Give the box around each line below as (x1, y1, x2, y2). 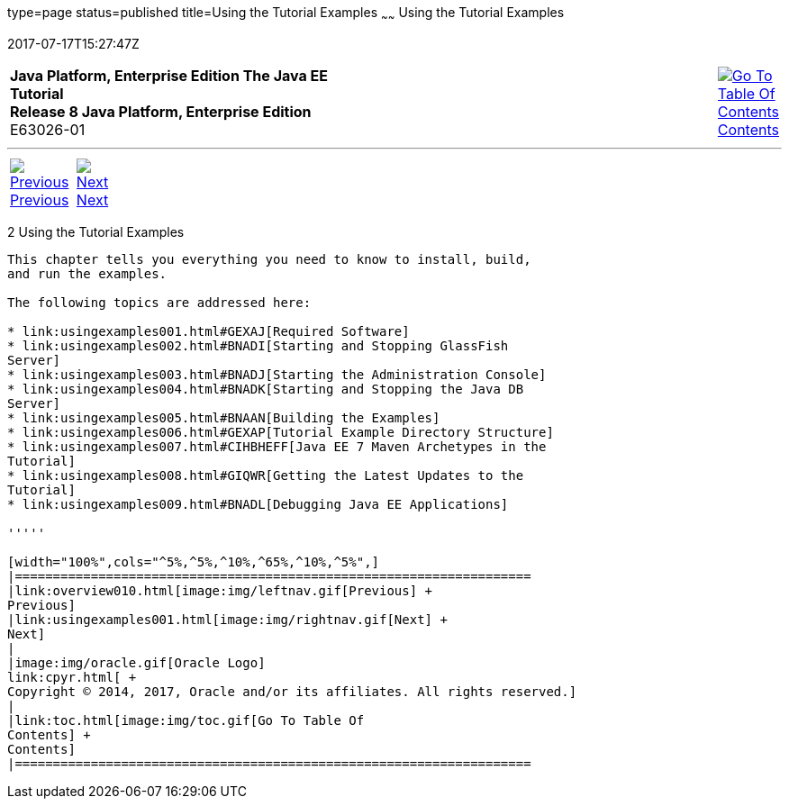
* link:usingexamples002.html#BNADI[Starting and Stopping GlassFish (7, 338, 509, 353)
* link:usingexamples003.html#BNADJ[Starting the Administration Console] (7, 367, 547, 382)
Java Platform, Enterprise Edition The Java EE (10, 66, 328, 85)
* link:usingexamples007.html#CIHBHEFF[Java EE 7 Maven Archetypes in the (7, 439, 547, 454)
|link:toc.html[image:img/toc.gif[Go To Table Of (7, 712, 365, 728)
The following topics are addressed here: (7, 294, 312, 310)
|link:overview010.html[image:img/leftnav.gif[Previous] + (7, 583, 433, 598)
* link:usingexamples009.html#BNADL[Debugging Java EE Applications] (7, 496, 509, 512)
